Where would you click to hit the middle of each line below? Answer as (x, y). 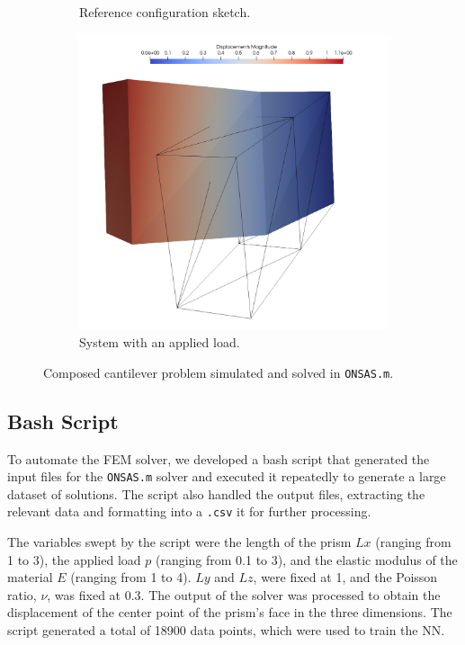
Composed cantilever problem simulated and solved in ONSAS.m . (219, 372)
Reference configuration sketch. (165, 12)
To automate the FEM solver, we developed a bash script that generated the (219, 458)
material (30, 577)
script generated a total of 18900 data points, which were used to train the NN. (226, 629)
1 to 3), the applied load (74, 559)
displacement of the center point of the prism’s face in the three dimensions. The (230, 612)
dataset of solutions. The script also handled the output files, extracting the (216, 493)
